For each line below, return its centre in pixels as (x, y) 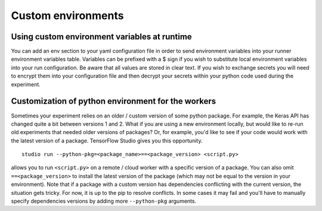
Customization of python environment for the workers (114, 101)
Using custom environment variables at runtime (101, 37)
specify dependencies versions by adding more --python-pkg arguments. (104, 201)
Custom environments (67, 15)
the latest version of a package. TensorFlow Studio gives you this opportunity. (107, 141)
